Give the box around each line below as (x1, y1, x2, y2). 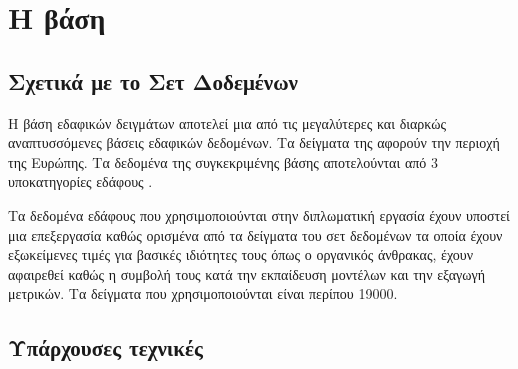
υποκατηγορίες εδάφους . (8, 171, 153, 192)
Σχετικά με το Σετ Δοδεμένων (8, 65, 298, 96)
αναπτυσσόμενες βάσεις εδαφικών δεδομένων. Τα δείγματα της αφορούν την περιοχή (8, 132, 500, 153)
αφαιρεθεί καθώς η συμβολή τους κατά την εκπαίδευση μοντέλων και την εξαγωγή (8, 263, 485, 284)
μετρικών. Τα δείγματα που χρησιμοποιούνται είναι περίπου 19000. (8, 283, 398, 304)
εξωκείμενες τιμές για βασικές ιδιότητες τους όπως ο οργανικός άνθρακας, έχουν (8, 244, 474, 265)
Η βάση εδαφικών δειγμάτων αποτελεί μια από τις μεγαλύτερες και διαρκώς (8, 112, 447, 133)
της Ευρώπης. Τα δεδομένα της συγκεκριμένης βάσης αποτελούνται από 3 (8, 151, 438, 172)
